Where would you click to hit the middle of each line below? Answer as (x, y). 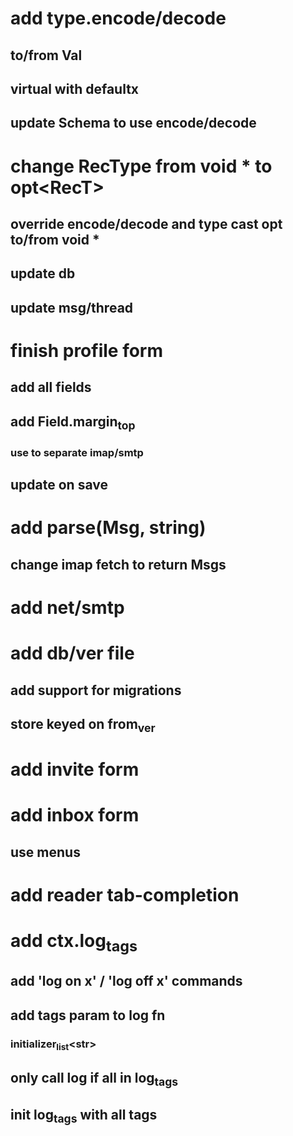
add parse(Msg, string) (108, 528)
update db (43, 273)
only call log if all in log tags (94, 1079)
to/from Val (46, 55)
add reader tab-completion (125, 895)
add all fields (51, 387)
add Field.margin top (73, 422)
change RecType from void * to (141, 166)
